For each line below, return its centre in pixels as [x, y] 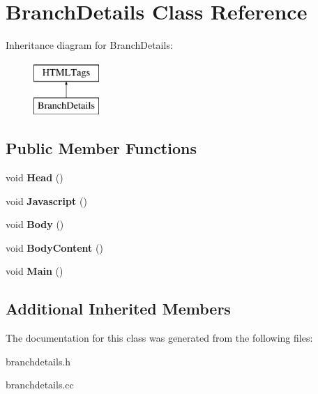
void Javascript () [46, 200]
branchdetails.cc [40, 385]
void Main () [35, 271]
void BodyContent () [54, 247]
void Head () [35, 177]
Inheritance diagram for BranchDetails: [89, 45]
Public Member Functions [101, 148]
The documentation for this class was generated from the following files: [159, 338]
